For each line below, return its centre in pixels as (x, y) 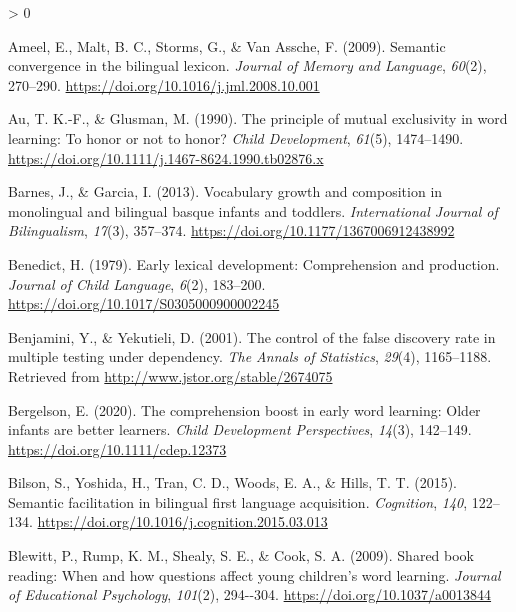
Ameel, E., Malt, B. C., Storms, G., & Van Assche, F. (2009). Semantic (227, 45)
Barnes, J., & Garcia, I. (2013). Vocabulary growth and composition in (225, 191)
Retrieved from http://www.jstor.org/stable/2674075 (170, 375)
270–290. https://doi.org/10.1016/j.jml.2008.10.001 (164, 84)
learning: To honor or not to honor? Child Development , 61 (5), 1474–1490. (236, 137)
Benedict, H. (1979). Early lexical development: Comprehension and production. (254, 263)
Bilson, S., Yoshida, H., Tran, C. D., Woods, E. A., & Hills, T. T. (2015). (232, 482)
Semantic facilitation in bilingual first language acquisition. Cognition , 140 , (238, 501)
